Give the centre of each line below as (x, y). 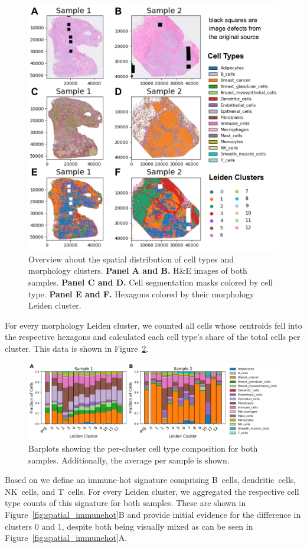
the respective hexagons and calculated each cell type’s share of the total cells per (153, 337)
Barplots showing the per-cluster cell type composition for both (143, 448)
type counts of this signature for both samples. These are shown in (125, 503)
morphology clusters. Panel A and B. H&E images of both (138, 270)
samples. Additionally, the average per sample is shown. (129, 460)
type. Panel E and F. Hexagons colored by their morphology (141, 294)
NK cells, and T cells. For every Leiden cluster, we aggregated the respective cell (152, 491)
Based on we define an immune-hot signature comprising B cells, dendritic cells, (151, 480)
